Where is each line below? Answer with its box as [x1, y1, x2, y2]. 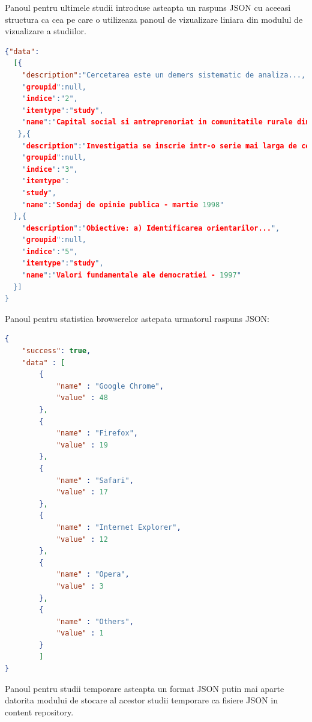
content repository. [5, 705, 74, 718]
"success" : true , [22, 347, 91, 356]
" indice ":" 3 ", [22, 165, 78, 174]
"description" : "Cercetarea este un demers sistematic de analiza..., [22, 70, 306, 79]
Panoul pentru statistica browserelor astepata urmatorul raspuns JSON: [5, 312, 269, 324]
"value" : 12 [56, 535, 108, 544]
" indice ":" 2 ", [22, 94, 78, 103]
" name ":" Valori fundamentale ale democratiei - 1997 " [22, 271, 241, 280]
